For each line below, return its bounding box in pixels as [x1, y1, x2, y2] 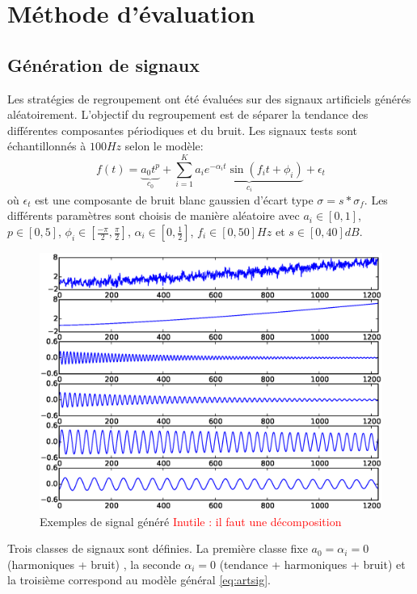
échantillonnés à [7, 137, 86, 154]
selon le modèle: [124, 137, 204, 154]
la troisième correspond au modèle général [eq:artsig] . [7, 571, 271, 588]
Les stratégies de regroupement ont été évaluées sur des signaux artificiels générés [7, 90, 411, 107]
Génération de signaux [7, 52, 200, 77]
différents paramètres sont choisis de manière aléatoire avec [7, 207, 300, 224]
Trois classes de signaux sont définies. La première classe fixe [7, 540, 308, 557]
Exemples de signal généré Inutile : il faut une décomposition [40, 512, 342, 529]
